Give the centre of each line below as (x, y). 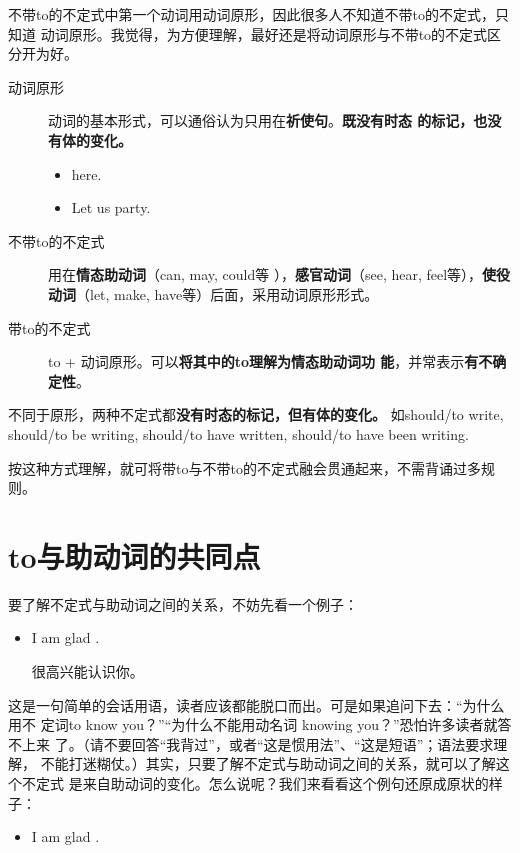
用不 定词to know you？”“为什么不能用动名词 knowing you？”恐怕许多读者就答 (260, 724)
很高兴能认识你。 (87, 671)
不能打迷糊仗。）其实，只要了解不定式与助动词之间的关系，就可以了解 (268, 763)
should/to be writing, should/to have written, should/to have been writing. (238, 433)
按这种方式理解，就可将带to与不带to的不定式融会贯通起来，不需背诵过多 (244, 467)
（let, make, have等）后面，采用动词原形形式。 (227, 293)
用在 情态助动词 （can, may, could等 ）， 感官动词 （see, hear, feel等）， (265, 274)
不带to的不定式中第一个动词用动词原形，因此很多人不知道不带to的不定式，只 (258, 14)
